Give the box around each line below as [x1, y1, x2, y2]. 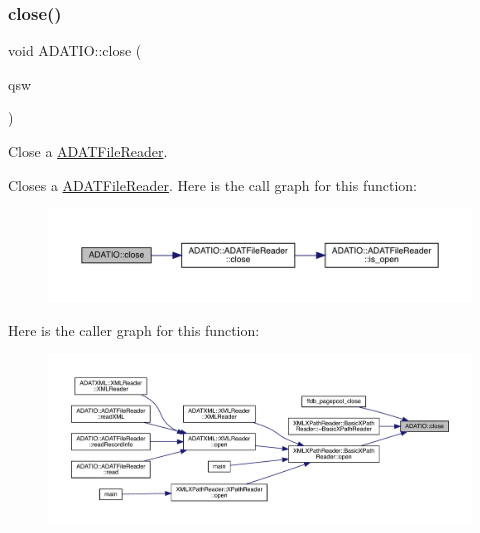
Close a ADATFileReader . [8, 141, 168, 161]
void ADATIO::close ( [8, 40, 142, 61]
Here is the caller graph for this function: [8, 319, 260, 340]
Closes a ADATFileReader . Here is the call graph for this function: [8, 174, 417, 195]
